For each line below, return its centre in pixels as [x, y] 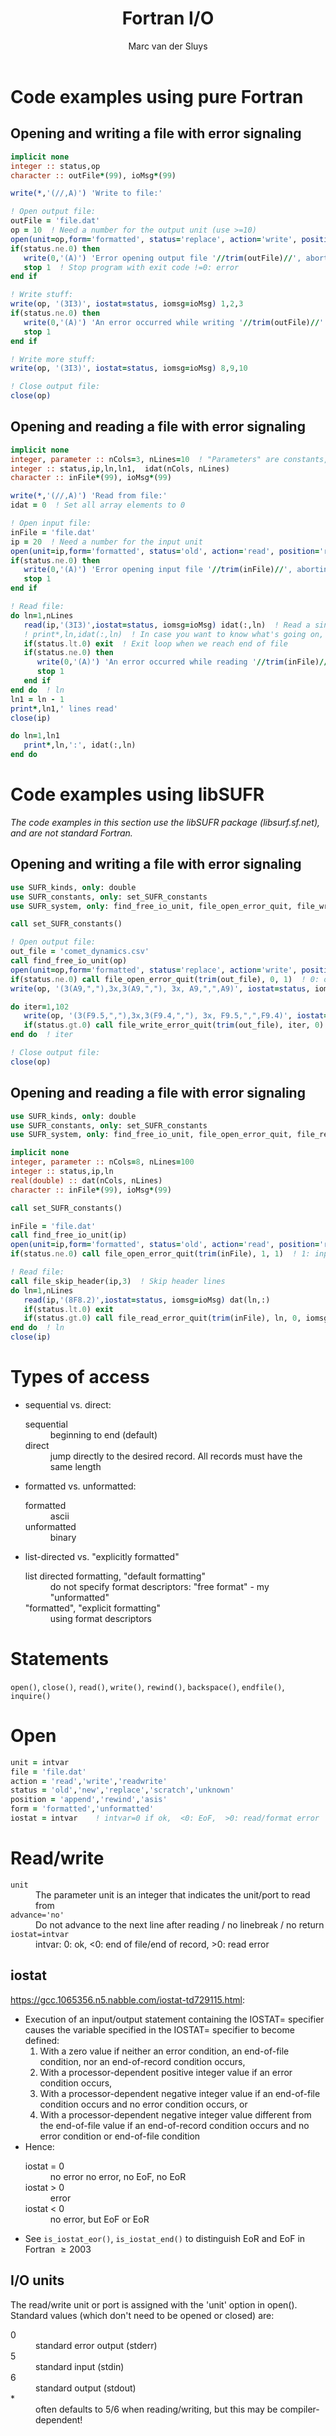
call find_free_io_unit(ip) [69, 1235]
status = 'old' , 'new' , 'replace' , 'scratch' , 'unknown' [122, 1790]
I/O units [37, 2280]
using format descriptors [100, 1618]
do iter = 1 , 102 [40, 1007]
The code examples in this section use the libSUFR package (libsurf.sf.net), [165, 822]
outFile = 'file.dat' [55, 221]
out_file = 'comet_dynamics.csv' [80, 952]
